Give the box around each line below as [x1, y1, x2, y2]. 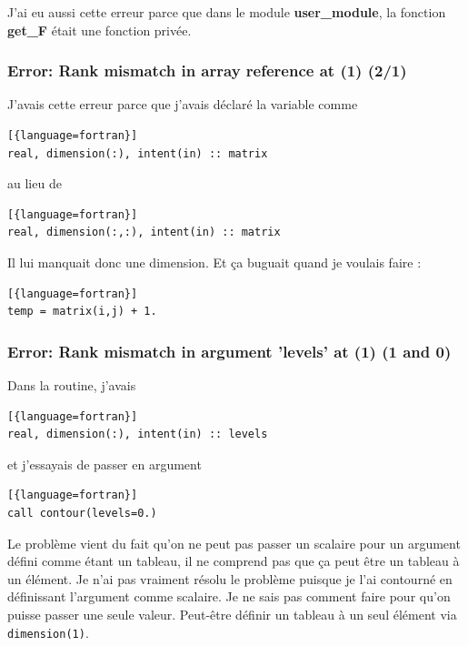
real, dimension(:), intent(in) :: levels [7, 428, 268, 441]
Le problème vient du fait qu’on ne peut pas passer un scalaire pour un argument [7, 533, 461, 552]
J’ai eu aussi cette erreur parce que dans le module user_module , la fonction [7, 3, 446, 21]
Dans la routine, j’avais [7, 375, 136, 394]
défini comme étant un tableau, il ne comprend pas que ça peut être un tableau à [7, 551, 460, 570]
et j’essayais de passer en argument [7, 454, 202, 473]
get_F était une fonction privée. [7, 20, 192, 39]
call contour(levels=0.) [7, 506, 157, 520]
